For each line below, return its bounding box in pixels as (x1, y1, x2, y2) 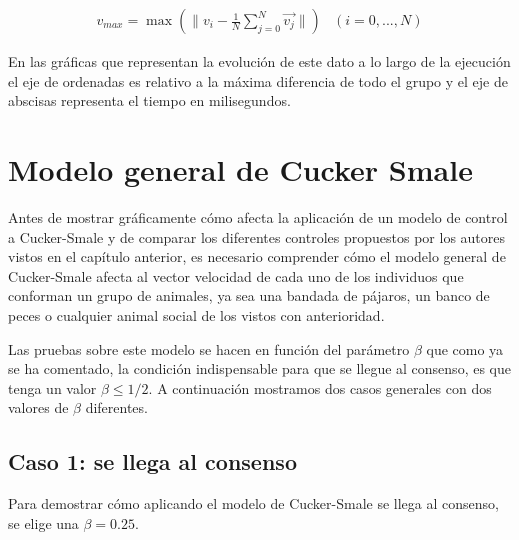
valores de (8, 397, 69, 418)
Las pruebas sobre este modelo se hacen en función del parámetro (8, 338, 410, 359)
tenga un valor (8, 377, 97, 398)
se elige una (8, 512, 79, 533)
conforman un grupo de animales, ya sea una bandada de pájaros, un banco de (8, 285, 490, 306)
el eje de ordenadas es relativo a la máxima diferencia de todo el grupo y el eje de (8, 70, 508, 91)
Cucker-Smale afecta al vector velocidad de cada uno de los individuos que (8, 265, 464, 286)
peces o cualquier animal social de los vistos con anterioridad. (8, 304, 385, 325)
